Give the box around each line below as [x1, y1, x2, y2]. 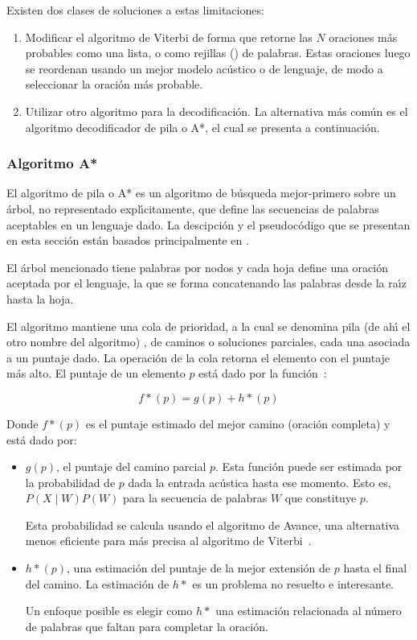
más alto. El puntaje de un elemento [6, 365, 186, 382]
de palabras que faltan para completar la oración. [25, 617, 268, 634]
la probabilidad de [25, 473, 116, 490]
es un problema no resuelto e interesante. [192, 575, 394, 592]
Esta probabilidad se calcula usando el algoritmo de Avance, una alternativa [25, 516, 400, 533]
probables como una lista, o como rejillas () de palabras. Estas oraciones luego [25, 44, 411, 61]
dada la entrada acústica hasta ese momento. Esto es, [128, 473, 391, 490]
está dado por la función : [198, 365, 327, 382]
